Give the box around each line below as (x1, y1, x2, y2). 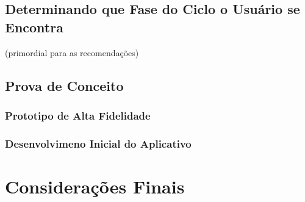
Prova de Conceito (5, 76, 124, 95)
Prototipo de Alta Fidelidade (5, 107, 151, 123)
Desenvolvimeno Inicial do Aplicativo (5, 135, 192, 151)
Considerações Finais (5, 173, 185, 198)
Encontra (5, 17, 63, 36)
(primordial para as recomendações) (5, 46, 139, 59)
